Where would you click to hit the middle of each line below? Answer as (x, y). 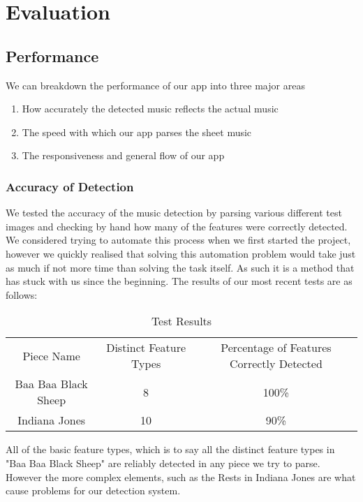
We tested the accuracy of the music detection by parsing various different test (174, 213)
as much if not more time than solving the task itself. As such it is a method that (180, 267)
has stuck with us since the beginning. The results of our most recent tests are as (179, 281)
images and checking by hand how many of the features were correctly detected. (177, 226)
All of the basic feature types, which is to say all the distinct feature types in (170, 449)
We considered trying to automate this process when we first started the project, (178, 240)
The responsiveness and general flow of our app (123, 155)
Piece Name (51, 355)
